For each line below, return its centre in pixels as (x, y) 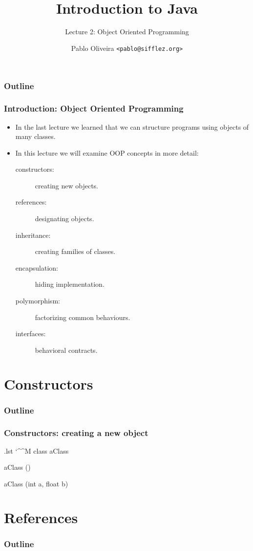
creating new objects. (67, 185)
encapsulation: (37, 267)
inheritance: (33, 235)
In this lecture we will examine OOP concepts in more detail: (107, 152)
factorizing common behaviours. (83, 317)
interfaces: (31, 333)
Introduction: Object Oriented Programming (94, 108)
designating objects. (64, 218)
